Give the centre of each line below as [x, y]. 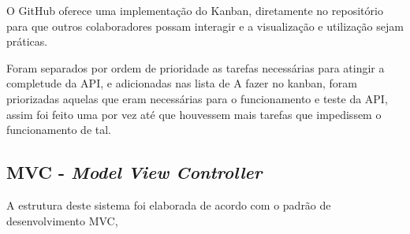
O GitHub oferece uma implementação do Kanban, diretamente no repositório [195, 10]
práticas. [27, 41]
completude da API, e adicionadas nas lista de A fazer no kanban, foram [182, 83]
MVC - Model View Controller [134, 172]
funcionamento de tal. [59, 130]
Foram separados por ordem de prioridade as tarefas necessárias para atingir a [196, 67]
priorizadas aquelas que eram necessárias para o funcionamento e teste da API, [197, 98]
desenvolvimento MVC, [62, 220]
